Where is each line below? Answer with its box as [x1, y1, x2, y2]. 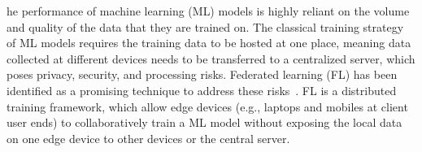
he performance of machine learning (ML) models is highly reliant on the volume [7, 2, 410, 19]
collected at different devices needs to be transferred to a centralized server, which [7, 50, 415, 67]
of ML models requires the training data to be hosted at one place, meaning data [7, 34, 411, 51]
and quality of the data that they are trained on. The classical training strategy [7, 18, 404, 35]
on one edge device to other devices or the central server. [7, 129, 290, 146]
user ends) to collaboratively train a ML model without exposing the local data [7, 114, 402, 131]
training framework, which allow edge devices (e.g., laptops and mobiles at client [7, 98, 408, 115]
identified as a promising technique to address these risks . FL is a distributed [7, 81, 397, 98]
